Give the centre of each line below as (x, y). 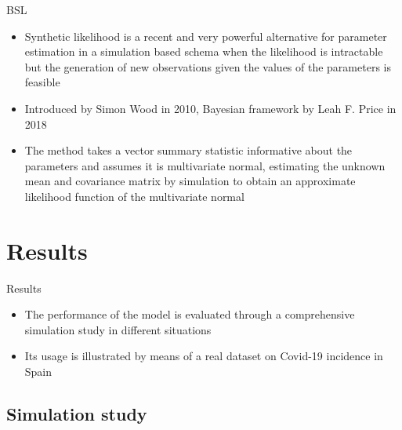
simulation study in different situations (118, 329)
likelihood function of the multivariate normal (134, 196)
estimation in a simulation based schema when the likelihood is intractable (204, 51)
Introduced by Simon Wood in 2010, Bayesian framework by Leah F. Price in (210, 108)
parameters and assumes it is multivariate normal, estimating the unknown (205, 165)
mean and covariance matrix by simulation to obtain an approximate (190, 181)
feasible (42, 82)
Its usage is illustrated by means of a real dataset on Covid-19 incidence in (204, 356)
